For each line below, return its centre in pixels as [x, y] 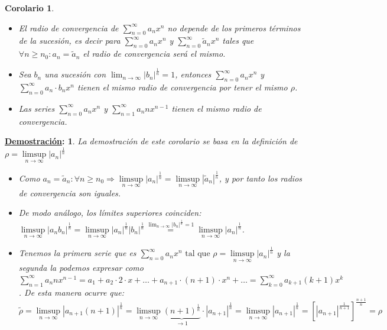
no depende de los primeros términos [234, 27]
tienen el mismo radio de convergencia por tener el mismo [183, 87]
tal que [198, 254]
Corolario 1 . [30, 8]
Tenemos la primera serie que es [77, 253]
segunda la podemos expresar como [81, 268]
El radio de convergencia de [69, 27]
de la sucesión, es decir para [69, 41]
